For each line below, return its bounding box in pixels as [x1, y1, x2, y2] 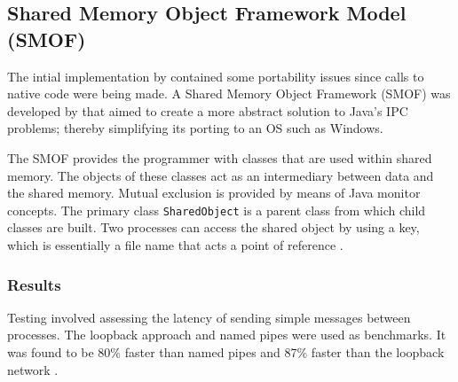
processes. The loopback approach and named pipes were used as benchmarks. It [7, 325, 446, 344]
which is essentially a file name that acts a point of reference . [7, 236, 343, 253]
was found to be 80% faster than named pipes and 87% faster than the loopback [7, 343, 445, 361]
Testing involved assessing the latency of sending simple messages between [7, 308, 411, 326]
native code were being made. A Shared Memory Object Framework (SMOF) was [7, 84, 451, 103]
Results [7, 273, 61, 295]
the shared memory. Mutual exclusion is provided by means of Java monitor [7, 183, 421, 202]
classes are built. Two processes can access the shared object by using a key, [7, 218, 420, 237]
